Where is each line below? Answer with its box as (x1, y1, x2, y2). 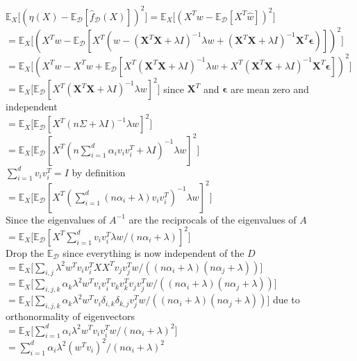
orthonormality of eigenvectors (6, 308, 135, 323)
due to (272, 292, 300, 307)
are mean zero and (230, 81, 309, 95)
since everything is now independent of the (63, 245, 244, 260)
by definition (72, 165, 126, 179)
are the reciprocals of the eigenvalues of (128, 212, 297, 226)
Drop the (6, 245, 44, 260)
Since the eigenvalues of (6, 212, 106, 226)
